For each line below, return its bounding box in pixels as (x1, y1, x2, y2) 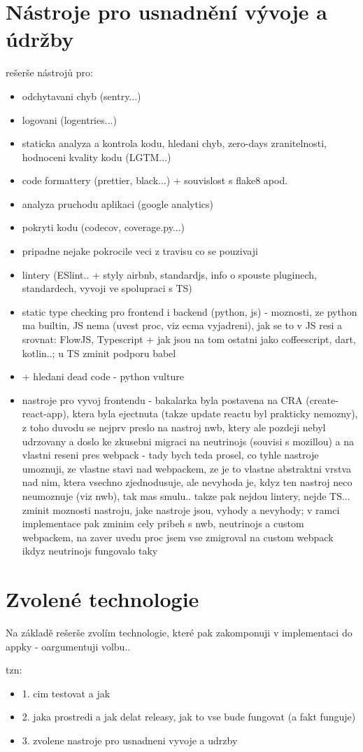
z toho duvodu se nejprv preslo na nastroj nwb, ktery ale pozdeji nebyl (22, 420, 326, 434)
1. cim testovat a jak (22, 685, 111, 700)
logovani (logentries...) (22, 112, 117, 127)
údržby (6, 25, 74, 53)
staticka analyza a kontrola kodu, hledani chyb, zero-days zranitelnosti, (22, 136, 327, 151)
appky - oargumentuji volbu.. (6, 639, 131, 653)
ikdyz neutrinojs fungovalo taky (22, 543, 158, 558)
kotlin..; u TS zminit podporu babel (22, 345, 176, 360)
